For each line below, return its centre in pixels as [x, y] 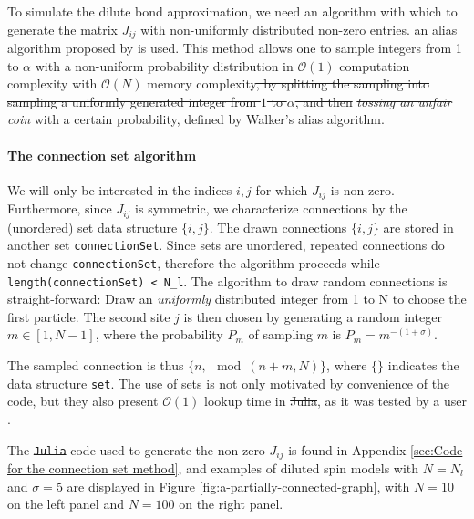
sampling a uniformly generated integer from [132, 101]
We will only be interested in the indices [120, 189]
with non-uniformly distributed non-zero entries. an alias [299, 29]
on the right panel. [231, 504]
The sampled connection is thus [96, 365]
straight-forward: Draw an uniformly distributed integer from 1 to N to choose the [237, 299]
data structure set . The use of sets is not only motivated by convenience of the [229, 383]
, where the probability [159, 334]
